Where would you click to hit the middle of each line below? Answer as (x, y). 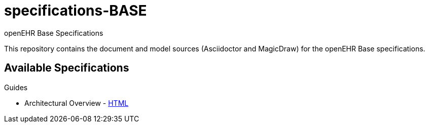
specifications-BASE (76, 11)
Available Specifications (67, 68)
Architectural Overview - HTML (77, 103)
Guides (16, 87)
